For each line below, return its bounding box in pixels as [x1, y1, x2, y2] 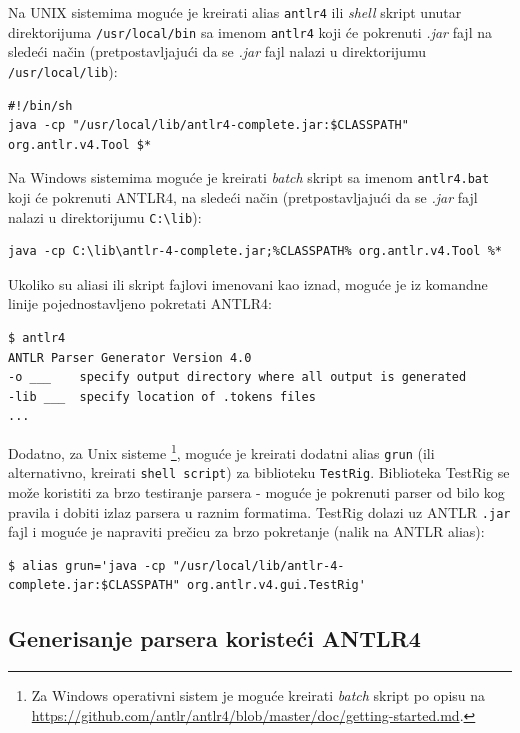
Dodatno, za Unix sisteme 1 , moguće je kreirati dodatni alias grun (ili [8, 440, 435, 463]
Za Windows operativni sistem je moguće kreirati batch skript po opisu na [31, 685, 486, 706]
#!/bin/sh [8, 98, 73, 113]
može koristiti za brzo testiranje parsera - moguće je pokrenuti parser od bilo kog [8, 481, 505, 502]
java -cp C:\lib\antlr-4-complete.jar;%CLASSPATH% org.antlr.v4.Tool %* [8, 244, 502, 259]
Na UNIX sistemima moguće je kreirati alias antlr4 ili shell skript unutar [8, 2, 462, 22]
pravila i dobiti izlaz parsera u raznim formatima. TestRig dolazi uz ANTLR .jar [8, 501, 511, 522]
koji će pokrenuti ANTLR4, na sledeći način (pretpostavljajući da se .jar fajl [8, 187, 478, 207]
